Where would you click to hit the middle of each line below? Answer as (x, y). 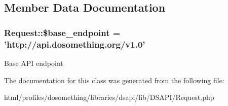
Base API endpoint (34, 63)
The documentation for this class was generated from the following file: (114, 80)
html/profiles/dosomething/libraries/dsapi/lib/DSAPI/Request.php (109, 97)
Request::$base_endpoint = (62, 32)
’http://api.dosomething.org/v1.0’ (75, 44)
